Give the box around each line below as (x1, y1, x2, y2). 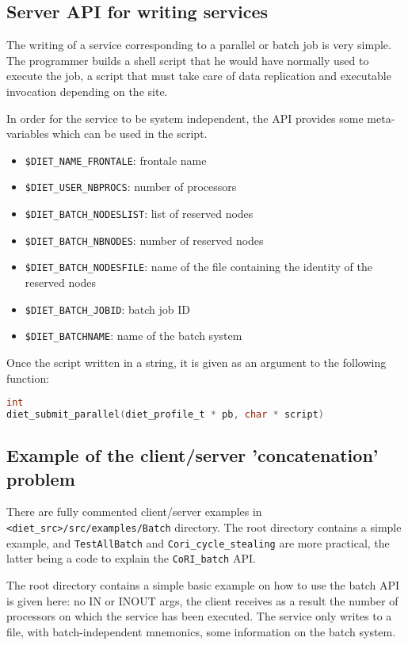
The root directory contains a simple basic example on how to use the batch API (6, 577, 400, 593)
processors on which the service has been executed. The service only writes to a (6, 608, 392, 624)
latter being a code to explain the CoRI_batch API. (6, 550, 256, 567)
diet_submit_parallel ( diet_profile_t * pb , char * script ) (6, 409, 325, 421)
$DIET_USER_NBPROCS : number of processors (25, 178, 237, 195)
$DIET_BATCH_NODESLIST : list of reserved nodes (25, 205, 254, 222)
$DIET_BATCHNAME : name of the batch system (25, 327, 242, 344)
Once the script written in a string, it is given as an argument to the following (6, 353, 387, 370)
